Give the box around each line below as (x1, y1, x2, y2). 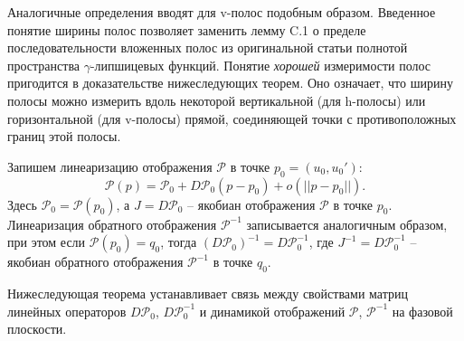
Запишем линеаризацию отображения (7, 156, 213, 175)
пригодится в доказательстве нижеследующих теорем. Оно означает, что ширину (7, 73, 453, 92)
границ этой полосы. (7, 127, 121, 146)
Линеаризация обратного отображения (7, 214, 217, 233)
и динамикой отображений (199, 301, 346, 320)
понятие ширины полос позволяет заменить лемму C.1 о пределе (7, 20, 366, 39)
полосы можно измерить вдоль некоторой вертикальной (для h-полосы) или (7, 90, 426, 109)
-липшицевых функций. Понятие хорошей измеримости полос (90, 55, 431, 74)
